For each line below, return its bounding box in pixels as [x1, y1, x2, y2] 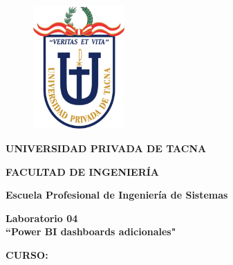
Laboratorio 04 [6, 210, 78, 225]
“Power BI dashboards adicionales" [6, 224, 176, 239]
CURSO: [6, 247, 48, 262]
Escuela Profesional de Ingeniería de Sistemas [6, 188, 228, 202]
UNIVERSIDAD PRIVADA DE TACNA [6, 141, 207, 156]
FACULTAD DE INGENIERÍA [6, 164, 160, 179]
